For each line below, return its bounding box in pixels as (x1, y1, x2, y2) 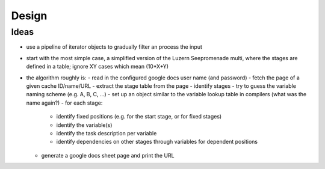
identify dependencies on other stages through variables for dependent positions (56, 138, 258, 146)
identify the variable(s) (56, 121, 113, 129)
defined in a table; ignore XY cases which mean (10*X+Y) (26, 63, 169, 70)
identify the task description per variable (56, 129, 157, 137)
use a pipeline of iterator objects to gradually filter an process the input (26, 43, 203, 51)
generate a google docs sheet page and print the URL (41, 152, 175, 159)
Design (11, 9, 48, 22)
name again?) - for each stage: (26, 99, 103, 106)
